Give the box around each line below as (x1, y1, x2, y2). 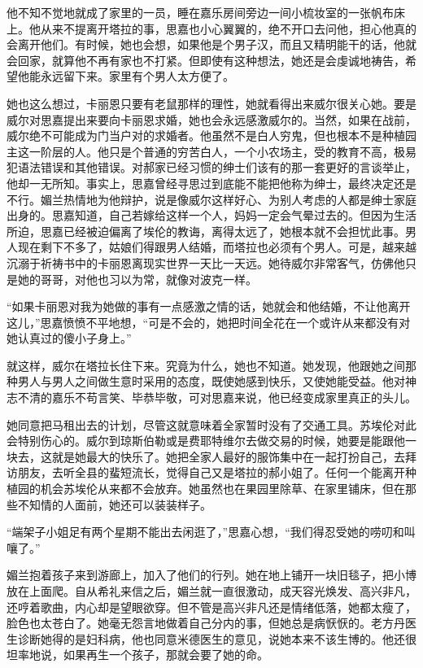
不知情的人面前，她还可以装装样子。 (17, 496, 211, 513)
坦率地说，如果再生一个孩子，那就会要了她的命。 (7, 646, 268, 663)
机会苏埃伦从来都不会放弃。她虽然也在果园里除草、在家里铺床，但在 (40, 480, 405, 497)
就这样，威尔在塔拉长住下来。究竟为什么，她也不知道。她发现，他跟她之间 (7, 356, 405, 373)
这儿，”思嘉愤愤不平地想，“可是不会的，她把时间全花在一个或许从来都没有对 (7, 313, 411, 330)
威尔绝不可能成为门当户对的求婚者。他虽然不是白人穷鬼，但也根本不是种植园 (7, 127, 416, 144)
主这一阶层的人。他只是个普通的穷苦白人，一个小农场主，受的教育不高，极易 (7, 142, 416, 159)
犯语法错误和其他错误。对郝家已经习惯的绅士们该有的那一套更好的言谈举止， (7, 159, 416, 176)
